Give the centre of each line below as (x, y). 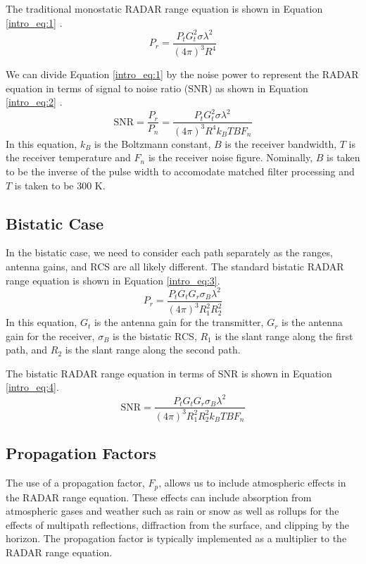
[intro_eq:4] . (32, 387)
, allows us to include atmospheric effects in (252, 483)
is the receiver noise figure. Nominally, (231, 157)
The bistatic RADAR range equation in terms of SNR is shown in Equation (169, 373)
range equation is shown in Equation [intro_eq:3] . (113, 280)
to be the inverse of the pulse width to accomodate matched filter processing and (180, 171)
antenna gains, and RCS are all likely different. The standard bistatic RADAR (175, 266)
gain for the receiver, (50, 336)
